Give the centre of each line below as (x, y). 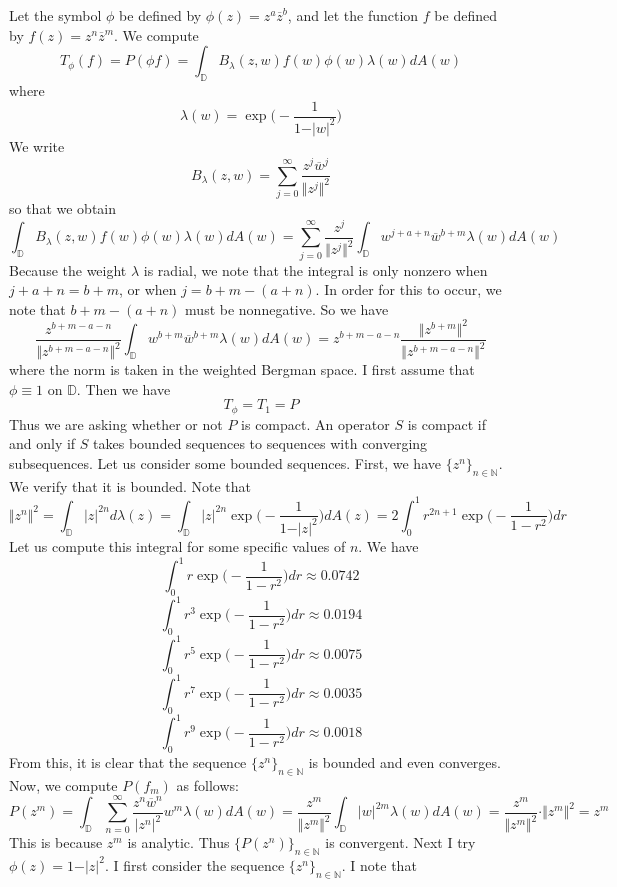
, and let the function (353, 15)
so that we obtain (63, 208)
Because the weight (68, 269)
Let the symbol (55, 15)
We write (37, 145)
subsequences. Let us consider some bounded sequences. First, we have (225, 463)
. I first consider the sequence (194, 864)
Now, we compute (63, 784)
